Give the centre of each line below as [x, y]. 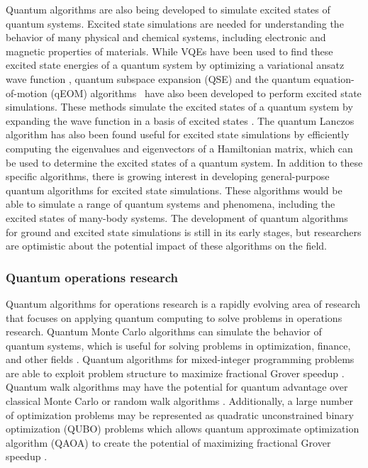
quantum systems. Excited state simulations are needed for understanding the [175, 23]
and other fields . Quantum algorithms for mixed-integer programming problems [180, 359]
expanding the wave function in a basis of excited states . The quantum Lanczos [180, 120]
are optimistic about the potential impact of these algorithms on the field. [166, 246]
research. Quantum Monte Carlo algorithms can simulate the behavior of [164, 331]
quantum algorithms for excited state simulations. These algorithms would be [174, 190]
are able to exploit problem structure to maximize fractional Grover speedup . [175, 373]
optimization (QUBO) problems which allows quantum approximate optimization [183, 429]
